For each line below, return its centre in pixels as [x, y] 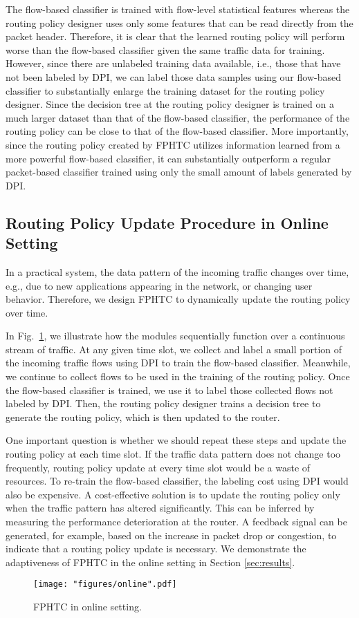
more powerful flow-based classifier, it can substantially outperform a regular [168, 158]
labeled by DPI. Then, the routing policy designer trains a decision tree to [163, 403]
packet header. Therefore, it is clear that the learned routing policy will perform [175, 36]
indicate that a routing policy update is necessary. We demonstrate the [156, 549]
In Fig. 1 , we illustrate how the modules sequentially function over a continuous [175, 336]
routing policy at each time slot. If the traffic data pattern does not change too [173, 454]
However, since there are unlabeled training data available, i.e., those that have [173, 63]
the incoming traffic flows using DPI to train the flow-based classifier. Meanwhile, [178, 363]
